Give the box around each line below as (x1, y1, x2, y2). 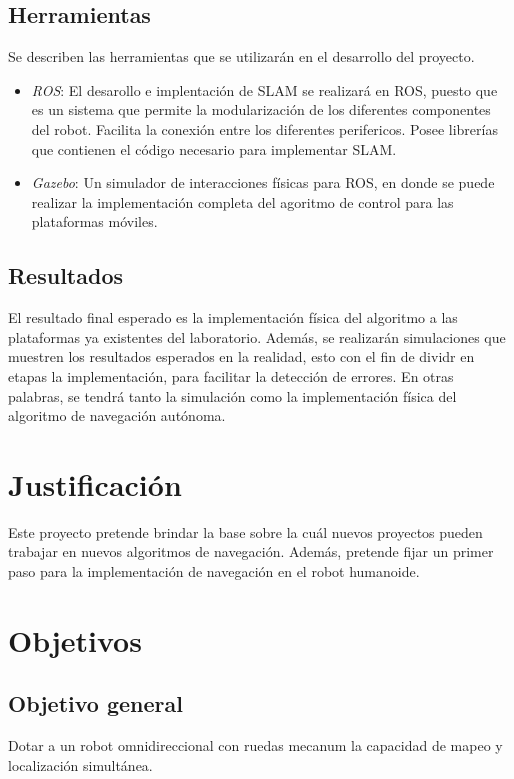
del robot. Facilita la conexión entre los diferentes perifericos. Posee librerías (31, 118, 498, 139)
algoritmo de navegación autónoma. (8, 405, 226, 426)
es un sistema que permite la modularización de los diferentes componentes (31, 99, 491, 120)
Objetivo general (8, 688, 183, 719)
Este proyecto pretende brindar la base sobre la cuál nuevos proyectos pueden (8, 521, 483, 542)
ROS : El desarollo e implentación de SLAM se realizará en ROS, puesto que (31, 79, 498, 100)
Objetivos (8, 619, 142, 660)
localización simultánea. (8, 754, 153, 775)
